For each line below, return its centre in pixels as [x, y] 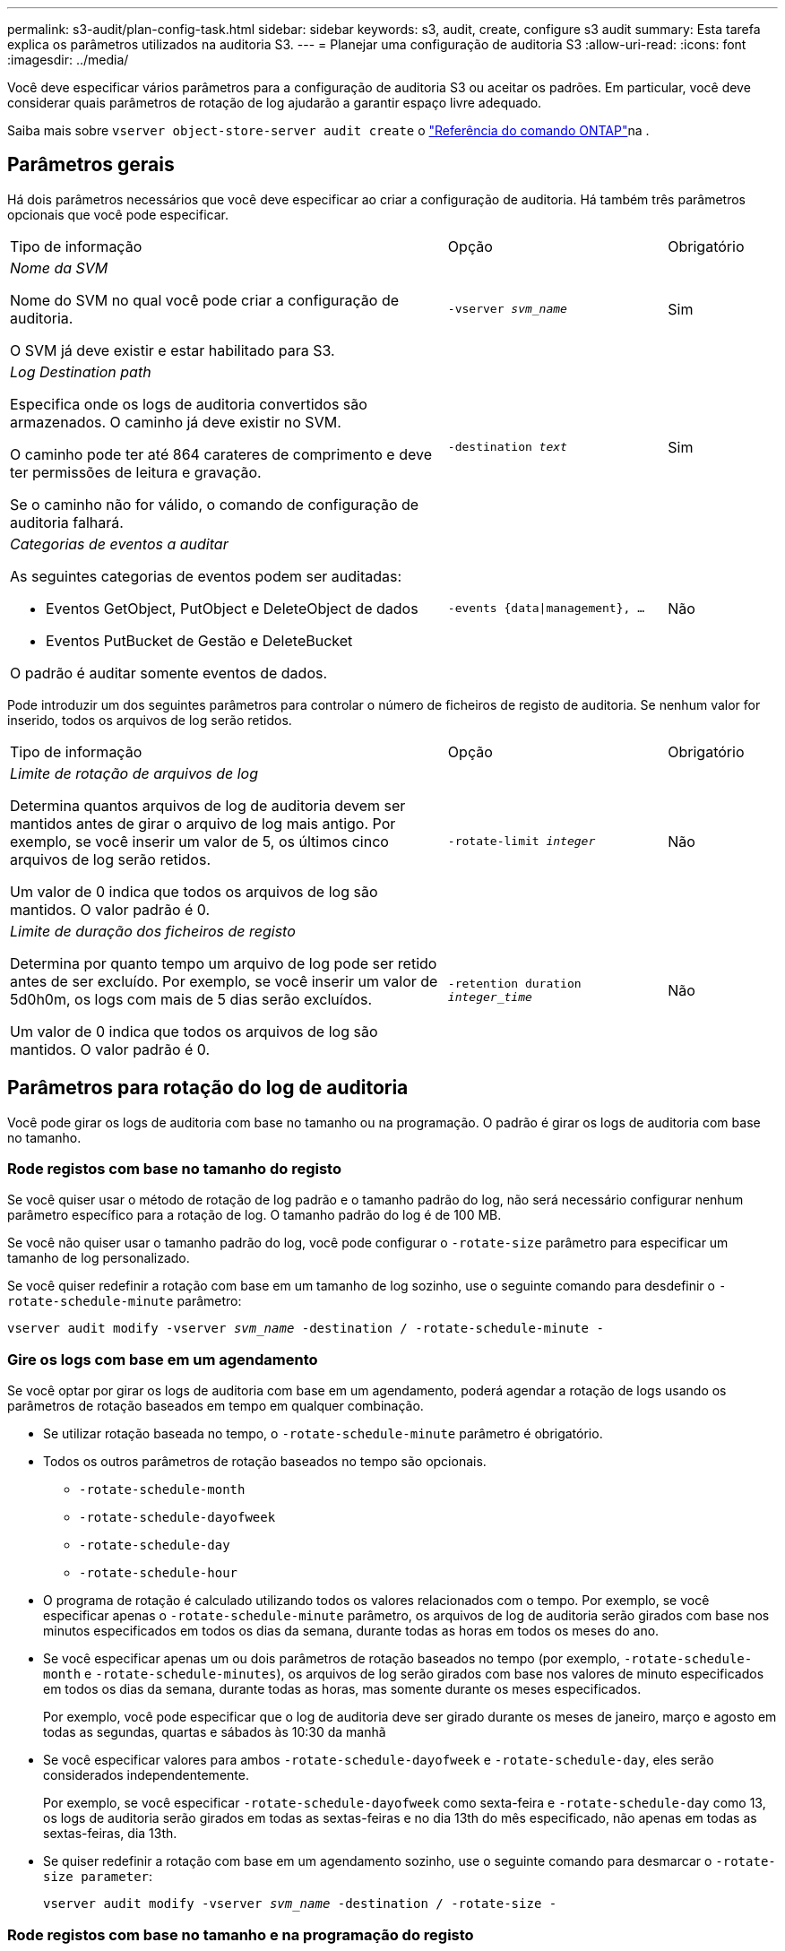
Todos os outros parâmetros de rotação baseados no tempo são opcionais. [265, 1462]
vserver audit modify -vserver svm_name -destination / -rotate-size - [300, 1904]
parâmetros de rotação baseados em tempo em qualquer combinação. [216, 1406]
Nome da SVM [59, 268]
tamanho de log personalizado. [99, 1258]
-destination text [507, 447]
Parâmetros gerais [91, 165]
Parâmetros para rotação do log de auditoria [208, 1088]
